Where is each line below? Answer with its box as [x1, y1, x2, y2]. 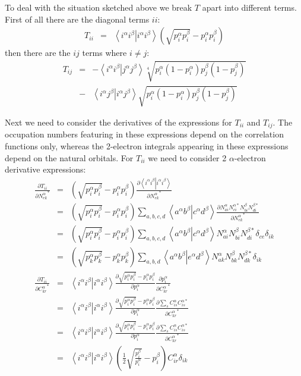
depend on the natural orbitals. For [5, 151, 134, 164]
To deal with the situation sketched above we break [5, 1, 192, 13]
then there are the [5, 46, 71, 59]
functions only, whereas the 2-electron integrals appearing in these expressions [5, 140, 289, 152]
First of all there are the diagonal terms [5, 12, 150, 25]
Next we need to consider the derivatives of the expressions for [5, 115, 232, 128]
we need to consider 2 [148, 151, 227, 164]
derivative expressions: [5, 163, 86, 176]
